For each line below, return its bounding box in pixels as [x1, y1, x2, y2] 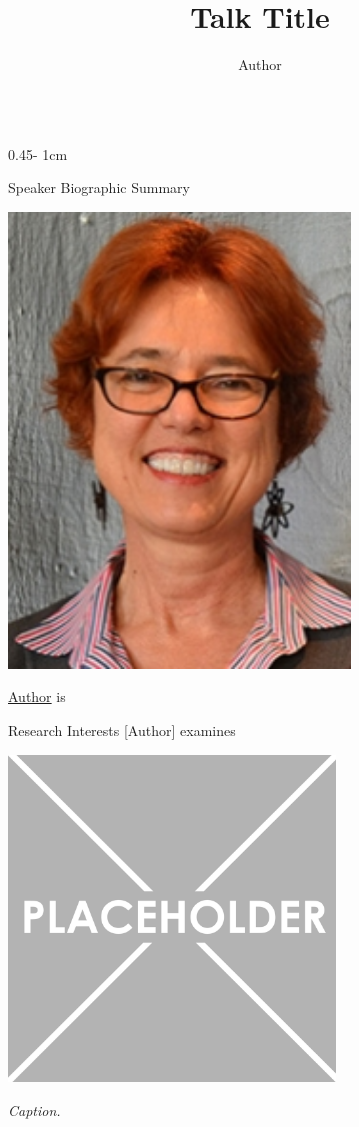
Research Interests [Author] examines [8, 720, 236, 741]
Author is [8, 686, 66, 707]
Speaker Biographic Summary [8, 177, 190, 198]
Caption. [8, 1099, 61, 1120]
